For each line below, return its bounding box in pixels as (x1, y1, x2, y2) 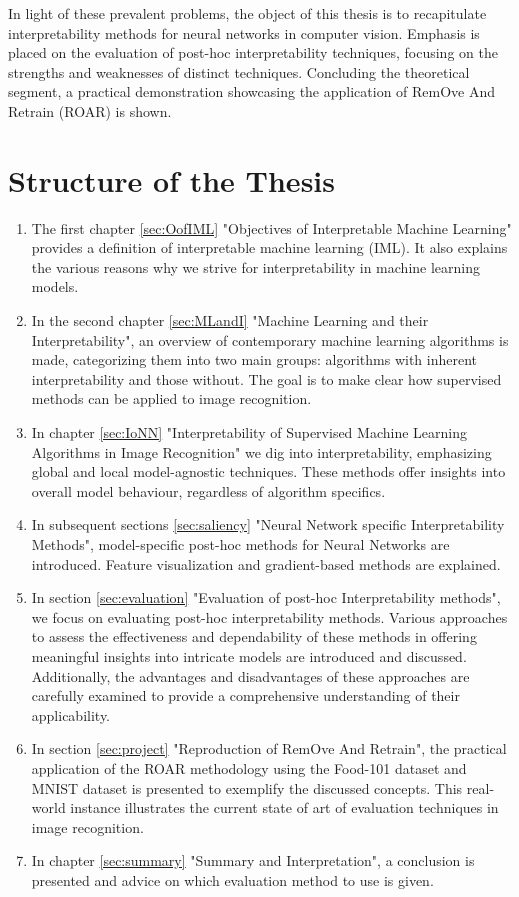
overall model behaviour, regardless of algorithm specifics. (31, 480, 386, 501)
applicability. (31, 704, 111, 725)
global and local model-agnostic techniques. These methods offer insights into (31, 461, 506, 482)
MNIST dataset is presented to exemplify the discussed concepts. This (31, 777, 463, 798)
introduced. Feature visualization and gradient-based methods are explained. (31, 553, 501, 574)
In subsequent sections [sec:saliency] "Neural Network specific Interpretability (31, 514, 505, 535)
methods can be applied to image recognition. (31, 388, 312, 409)
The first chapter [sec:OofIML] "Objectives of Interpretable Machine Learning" (31, 217, 512, 238)
